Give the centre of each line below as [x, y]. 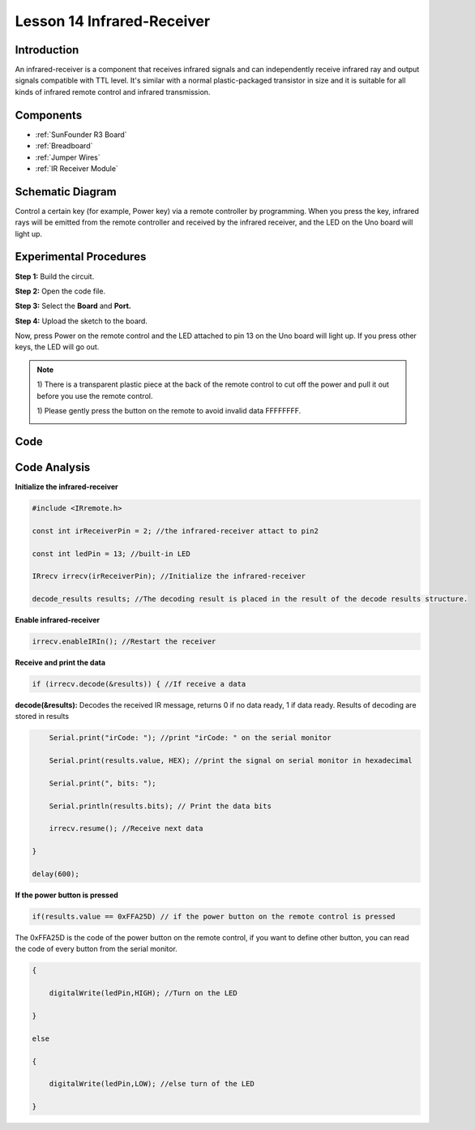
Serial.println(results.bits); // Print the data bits [160, 806]
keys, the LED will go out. [57, 347]
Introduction [47, 50]
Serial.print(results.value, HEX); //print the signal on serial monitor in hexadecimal [231, 761]
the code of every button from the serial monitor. [96, 949]
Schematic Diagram [66, 192]
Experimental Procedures [81, 257]
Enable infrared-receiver [58, 620]
